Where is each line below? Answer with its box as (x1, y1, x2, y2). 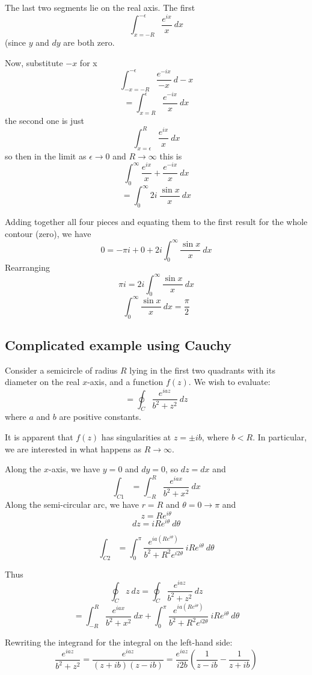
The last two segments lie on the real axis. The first (5, 1, 195, 13)
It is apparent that (5, 430, 73, 443)
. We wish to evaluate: (188, 375, 271, 388)
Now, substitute (5, 56, 63, 69)
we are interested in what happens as (5, 442, 142, 455)
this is (159, 149, 182, 162)
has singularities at (101, 430, 171, 443)
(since (5, 35, 26, 48)
